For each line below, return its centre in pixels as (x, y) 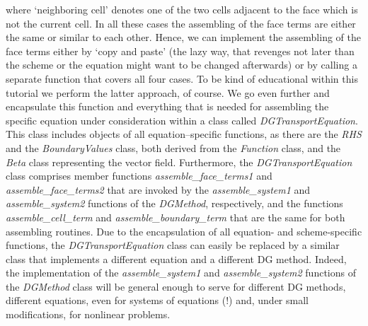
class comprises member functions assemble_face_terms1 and (139, 176)
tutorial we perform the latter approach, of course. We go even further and (168, 92)
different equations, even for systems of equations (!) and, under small (157, 300)
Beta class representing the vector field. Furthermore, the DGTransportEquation (179, 162)
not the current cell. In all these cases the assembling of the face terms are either (181, 23)
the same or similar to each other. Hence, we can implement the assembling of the (183, 37)
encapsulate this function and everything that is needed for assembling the (167, 106)
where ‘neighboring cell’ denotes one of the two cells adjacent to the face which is (182, 9)
